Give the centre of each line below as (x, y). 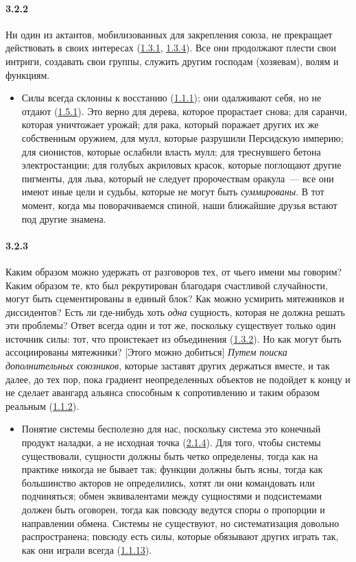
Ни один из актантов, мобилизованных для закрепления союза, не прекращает (169, 34)
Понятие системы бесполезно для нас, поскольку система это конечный (171, 429)
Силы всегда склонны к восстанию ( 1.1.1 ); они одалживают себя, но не (171, 98)
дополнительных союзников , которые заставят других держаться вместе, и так (168, 366)
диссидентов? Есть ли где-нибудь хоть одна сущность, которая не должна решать (175, 311)
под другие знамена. (64, 218)
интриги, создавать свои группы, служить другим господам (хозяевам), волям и (172, 61)
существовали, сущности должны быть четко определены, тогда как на (170, 455)
